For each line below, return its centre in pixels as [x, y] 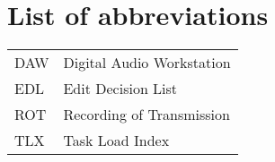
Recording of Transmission [146, 115]
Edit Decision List [120, 89]
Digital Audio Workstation [147, 63]
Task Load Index [116, 141]
